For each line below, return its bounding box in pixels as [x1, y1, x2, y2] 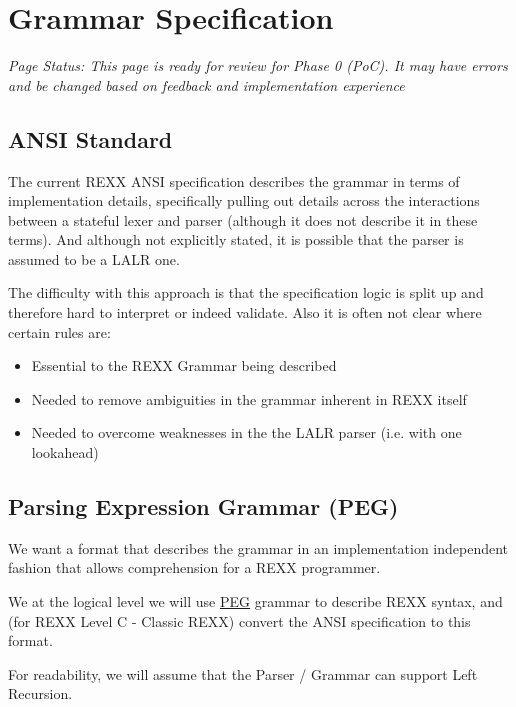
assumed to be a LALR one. [8, 248, 180, 269]
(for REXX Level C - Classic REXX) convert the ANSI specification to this [8, 610, 471, 631]
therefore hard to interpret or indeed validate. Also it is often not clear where [8, 302, 482, 323]
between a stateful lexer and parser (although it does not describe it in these [8, 209, 478, 230]
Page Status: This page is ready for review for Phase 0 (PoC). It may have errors [8, 55, 508, 76]
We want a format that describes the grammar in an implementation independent [8, 537, 509, 558]
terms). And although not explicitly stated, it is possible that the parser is [8, 229, 464, 250]
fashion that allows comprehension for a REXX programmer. [8, 557, 381, 578]
